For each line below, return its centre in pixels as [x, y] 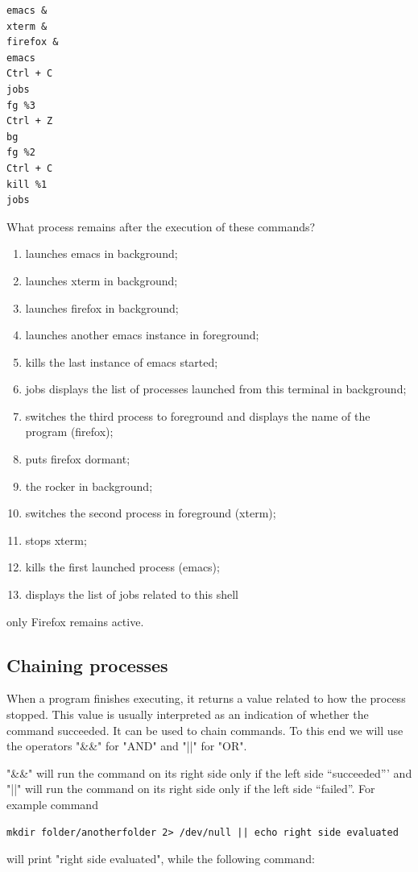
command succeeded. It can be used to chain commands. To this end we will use [205, 730]
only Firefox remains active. [75, 621]
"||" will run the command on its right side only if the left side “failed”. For [191, 789]
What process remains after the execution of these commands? [161, 226]
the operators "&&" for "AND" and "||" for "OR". [127, 746]
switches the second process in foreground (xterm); [151, 513]
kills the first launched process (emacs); [122, 567]
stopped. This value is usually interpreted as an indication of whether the [188, 714]
